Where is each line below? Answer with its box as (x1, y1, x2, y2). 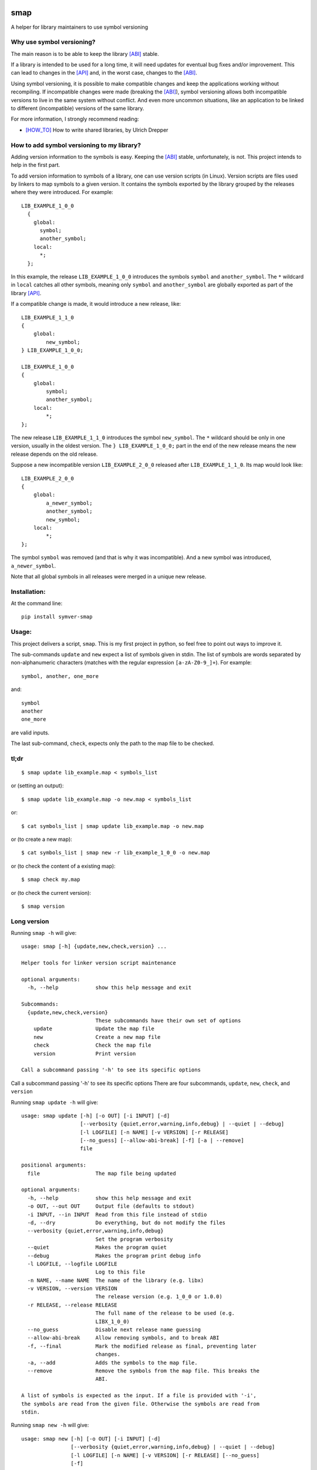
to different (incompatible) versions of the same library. (11, 105, 144, 112)
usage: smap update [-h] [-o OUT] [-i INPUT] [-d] (21, 1112, 170, 1119)
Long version (11, 917, 49, 926)
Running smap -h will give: (11, 930, 77, 937)
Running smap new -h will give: (11, 1422, 89, 1429)
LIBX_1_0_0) (95, 1318, 130, 1325)
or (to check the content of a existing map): (11, 862, 116, 870)
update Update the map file (33, 1025, 155, 1032)
